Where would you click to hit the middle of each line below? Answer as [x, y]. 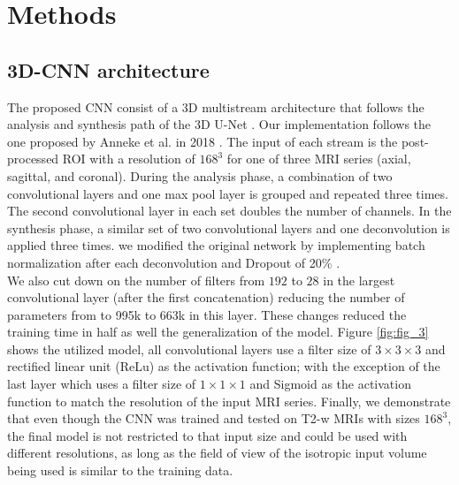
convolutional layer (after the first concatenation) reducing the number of [206, 297]
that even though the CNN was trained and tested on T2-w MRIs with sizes [214, 418]
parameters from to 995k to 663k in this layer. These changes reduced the [207, 314]
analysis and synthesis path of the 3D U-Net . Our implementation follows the [219, 124]
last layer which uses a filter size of [102, 384]
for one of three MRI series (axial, [319, 159]
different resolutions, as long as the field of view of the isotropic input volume [217, 453]
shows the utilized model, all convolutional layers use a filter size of [189, 349]
